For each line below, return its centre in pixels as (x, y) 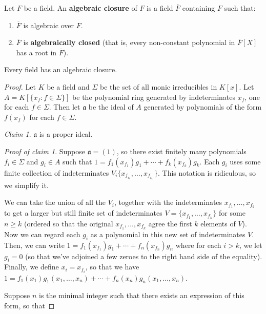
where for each (198, 245)
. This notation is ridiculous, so (207, 172)
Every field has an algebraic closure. (61, 69)
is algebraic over (49, 25)
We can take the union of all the (55, 202)
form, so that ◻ (29, 305)
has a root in (36, 52)
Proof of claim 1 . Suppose (45, 151)
